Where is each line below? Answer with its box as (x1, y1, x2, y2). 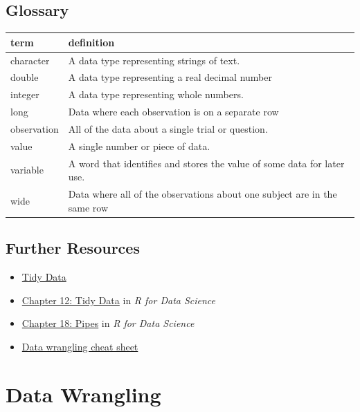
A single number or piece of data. (68, 138, 210, 153)
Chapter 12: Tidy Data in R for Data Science (21, 292, 216, 307)
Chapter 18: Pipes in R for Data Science (21, 316, 195, 330)
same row (68, 200, 108, 214)
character (10, 53, 50, 67)
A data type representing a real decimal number (68, 70, 272, 84)
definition (68, 35, 115, 49)
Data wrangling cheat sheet (21, 339, 138, 353)
